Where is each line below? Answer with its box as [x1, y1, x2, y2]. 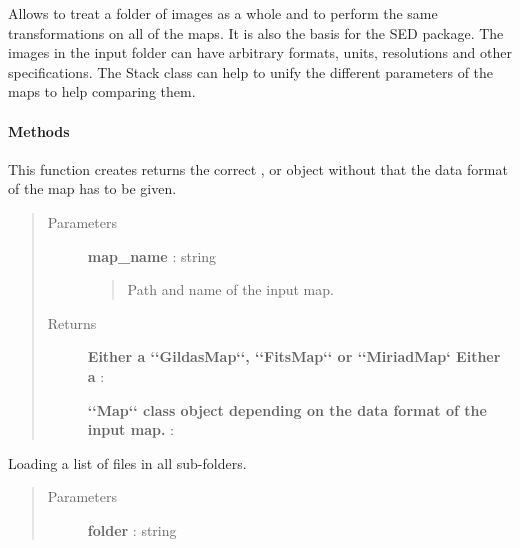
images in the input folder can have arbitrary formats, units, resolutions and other [8, 42, 512, 63]
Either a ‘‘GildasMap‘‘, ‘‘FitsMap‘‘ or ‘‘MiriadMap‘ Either [87, 346, 501, 367]
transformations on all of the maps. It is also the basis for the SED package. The [8, 22, 504, 43]
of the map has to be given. [8, 178, 177, 199]
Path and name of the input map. [127, 279, 334, 300]
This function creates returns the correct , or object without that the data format [8, 158, 508, 179]
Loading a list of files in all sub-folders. [8, 452, 247, 473]
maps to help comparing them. [8, 81, 196, 102]
